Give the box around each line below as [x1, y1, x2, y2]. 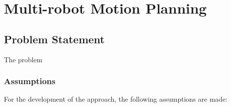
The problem [4, 54, 42, 64]
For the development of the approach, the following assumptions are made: [4, 94, 228, 104]
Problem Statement [4, 31, 105, 46]
